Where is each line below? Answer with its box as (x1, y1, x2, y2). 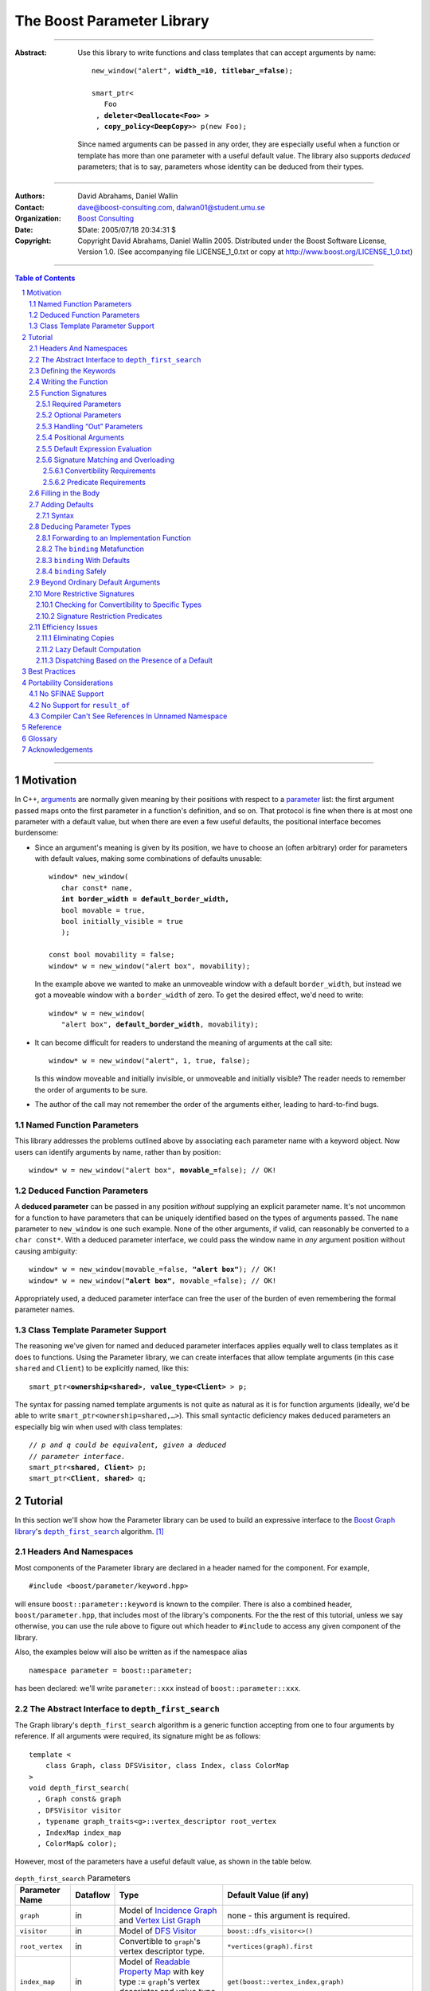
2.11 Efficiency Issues (29, 622, 99, 632)
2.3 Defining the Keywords (29, 366, 116, 375)
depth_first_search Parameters (14, 1872, 131, 1883)
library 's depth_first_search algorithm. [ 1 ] (14, 1526, 165, 1536)
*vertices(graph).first (227, 1942, 314, 1950)
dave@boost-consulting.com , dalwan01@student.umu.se (77, 202, 266, 212)
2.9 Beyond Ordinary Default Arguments (29, 577, 161, 587)
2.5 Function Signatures (29, 388, 107, 397)
